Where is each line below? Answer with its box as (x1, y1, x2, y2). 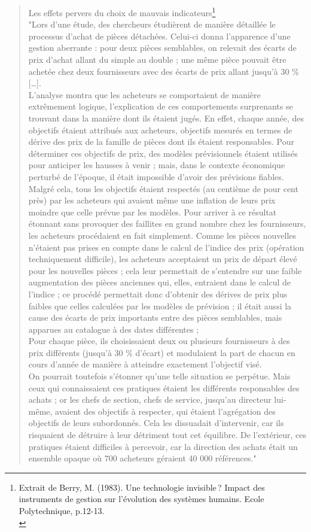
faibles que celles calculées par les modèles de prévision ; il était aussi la (28, 299, 292, 312)
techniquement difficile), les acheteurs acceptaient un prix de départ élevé (28, 253, 297, 265)
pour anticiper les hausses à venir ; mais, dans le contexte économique (28, 159, 285, 171)
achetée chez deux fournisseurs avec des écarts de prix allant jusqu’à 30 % (28, 65, 299, 77)
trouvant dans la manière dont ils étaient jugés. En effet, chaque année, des (28, 112, 304, 124)
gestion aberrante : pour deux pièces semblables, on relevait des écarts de (28, 41, 297, 54)
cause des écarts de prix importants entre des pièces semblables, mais (28, 311, 282, 324)
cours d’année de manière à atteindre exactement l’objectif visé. (28, 358, 262, 370)
